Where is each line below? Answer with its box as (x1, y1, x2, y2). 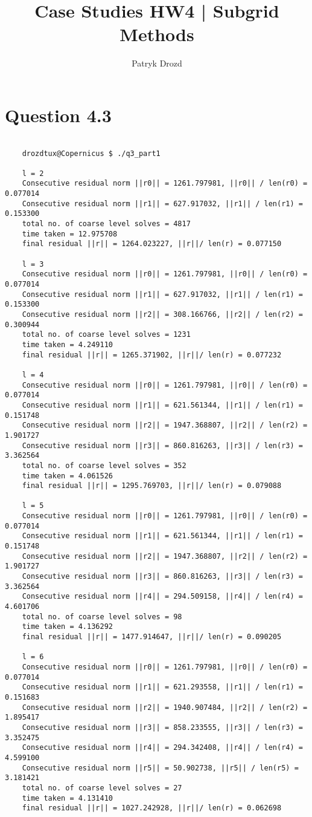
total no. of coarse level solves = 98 (22, 612, 182, 621)
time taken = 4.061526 (22, 471, 113, 480)
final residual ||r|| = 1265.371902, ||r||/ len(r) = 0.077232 (22, 350, 282, 359)
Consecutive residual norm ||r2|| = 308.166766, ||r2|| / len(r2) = (22, 310, 303, 319)
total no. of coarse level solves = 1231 (22, 330, 191, 339)
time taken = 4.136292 (22, 622, 113, 631)
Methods (119, 22, 194, 47)
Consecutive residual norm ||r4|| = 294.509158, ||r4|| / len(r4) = (22, 592, 303, 601)
